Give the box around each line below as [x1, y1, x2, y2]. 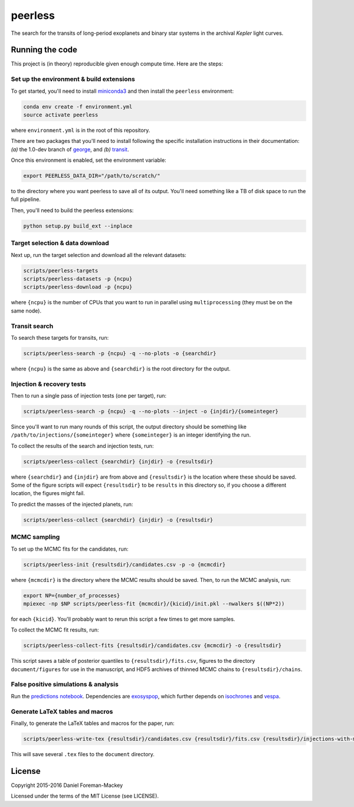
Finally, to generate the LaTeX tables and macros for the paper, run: [11, 720, 175, 727]
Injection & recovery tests [11, 380, 87, 388]
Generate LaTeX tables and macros [11, 707, 113, 715]
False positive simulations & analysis [11, 680, 119, 688]
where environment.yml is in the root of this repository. [11, 126, 150, 134]
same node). [11, 307, 41, 314]
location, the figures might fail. [11, 490, 85, 497]
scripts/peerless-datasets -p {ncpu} [23, 275, 133, 282]
